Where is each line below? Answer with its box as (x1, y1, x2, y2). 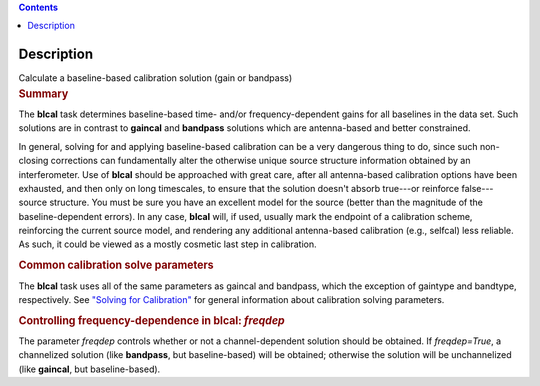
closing (18, 155, 49, 167)
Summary (18, 86, 69, 100)
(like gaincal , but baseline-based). (18, 363, 161, 375)
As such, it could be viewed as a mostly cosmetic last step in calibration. (18, 238, 317, 250)
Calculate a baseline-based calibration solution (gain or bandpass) (18, 72, 293, 84)
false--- (461, 182, 494, 194)
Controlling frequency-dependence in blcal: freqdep (18, 313, 285, 327)
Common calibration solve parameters (18, 258, 214, 272)
